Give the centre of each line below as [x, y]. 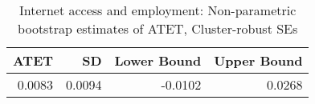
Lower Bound [158, 60]
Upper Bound [258, 60]
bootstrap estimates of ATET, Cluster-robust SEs [158, 28]
